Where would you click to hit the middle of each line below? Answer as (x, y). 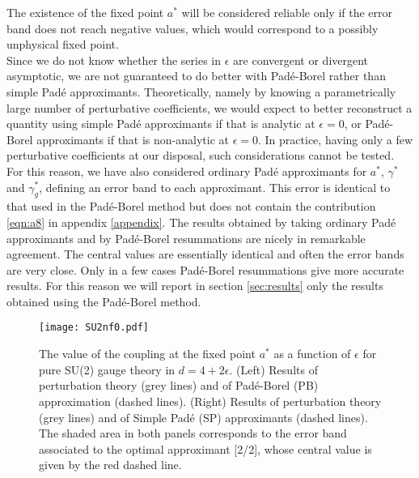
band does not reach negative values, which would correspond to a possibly (193, 28)
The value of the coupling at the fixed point (147, 354)
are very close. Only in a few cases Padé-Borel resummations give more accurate (205, 269)
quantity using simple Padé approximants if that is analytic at (161, 124)
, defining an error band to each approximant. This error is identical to (215, 187)
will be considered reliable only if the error (287, 12)
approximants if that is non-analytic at (133, 139)
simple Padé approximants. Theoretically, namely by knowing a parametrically (201, 91)
